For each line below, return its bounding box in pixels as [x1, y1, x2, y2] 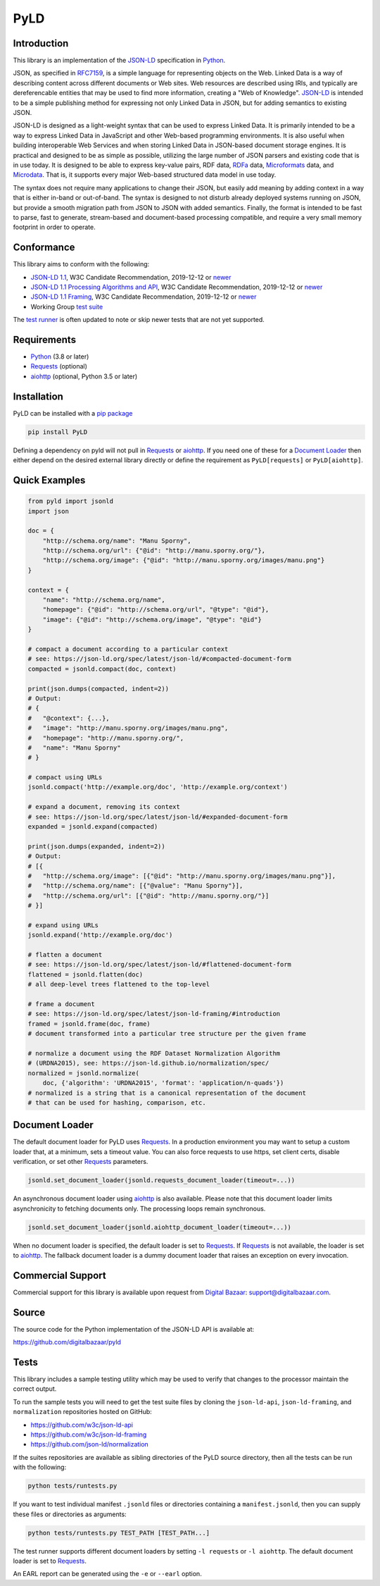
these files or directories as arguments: [13, 1510, 127, 1518]
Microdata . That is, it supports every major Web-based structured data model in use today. [13, 171, 277, 179]
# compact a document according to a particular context [27, 645, 229, 653]
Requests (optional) [30, 362, 88, 371]
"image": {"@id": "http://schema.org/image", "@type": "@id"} [42, 615, 262, 624]
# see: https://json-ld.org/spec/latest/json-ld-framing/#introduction [27, 1010, 281, 1018]
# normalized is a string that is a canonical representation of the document [27, 1089, 306, 1097]
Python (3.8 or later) [30, 352, 89, 361]
